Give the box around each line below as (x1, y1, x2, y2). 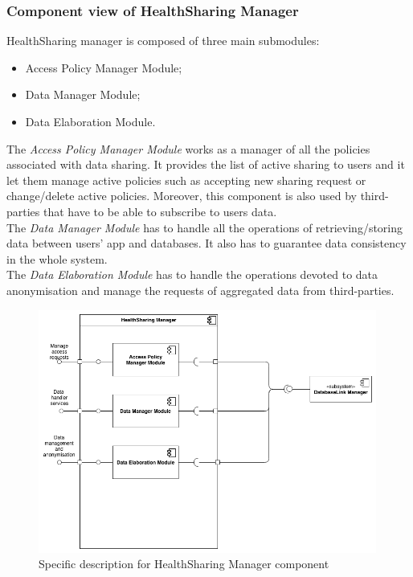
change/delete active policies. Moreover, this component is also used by (6, 187, 357, 204)
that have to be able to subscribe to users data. (43, 203, 277, 219)
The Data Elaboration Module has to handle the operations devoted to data (6, 266, 378, 283)
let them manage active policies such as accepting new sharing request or (6, 171, 366, 188)
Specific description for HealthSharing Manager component (39, 555, 329, 572)
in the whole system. (6, 250, 108, 267)
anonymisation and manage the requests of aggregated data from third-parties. (6, 281, 395, 298)
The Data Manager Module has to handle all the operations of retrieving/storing (6, 219, 403, 235)
